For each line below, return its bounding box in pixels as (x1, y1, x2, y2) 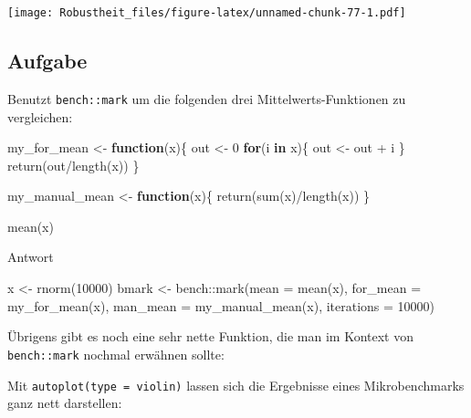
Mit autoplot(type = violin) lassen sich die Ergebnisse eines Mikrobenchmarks (7, 375, 465, 394)
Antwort (7, 247, 54, 266)
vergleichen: (7, 107, 73, 126)
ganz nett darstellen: (7, 393, 122, 413)
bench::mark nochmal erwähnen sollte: (7, 344, 225, 363)
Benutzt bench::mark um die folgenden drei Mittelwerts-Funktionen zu (7, 89, 406, 108)
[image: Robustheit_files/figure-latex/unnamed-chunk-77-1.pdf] (7, 6, 406, 19)
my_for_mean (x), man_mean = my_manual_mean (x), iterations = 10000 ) (7, 296, 435, 315)
